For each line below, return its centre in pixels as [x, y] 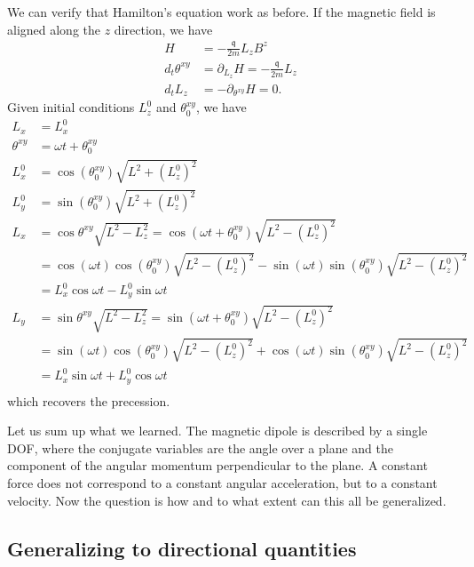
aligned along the [54, 29]
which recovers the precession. [89, 400]
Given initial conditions [71, 107]
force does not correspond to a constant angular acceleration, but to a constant [222, 483]
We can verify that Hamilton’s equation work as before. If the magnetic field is [221, 12]
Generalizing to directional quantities [182, 548]
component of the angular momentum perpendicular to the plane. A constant [217, 465]
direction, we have [163, 29]
